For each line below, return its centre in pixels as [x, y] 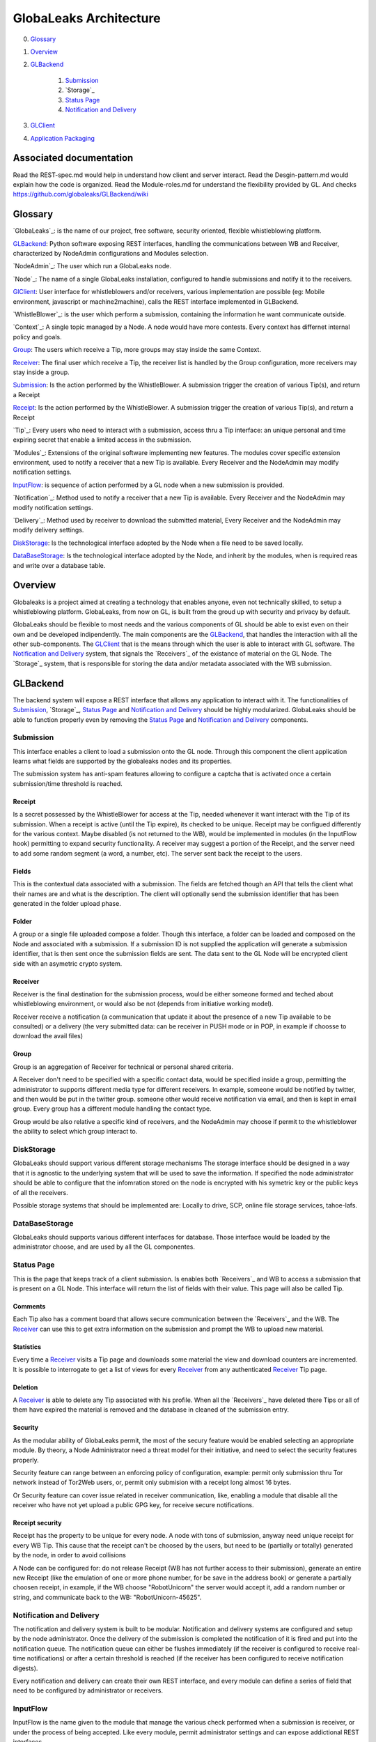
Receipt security [37, 1523]
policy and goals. [37, 337]
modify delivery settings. [48, 530]
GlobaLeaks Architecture [87, 18]
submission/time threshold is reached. [68, 783]
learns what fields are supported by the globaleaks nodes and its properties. [123, 761]
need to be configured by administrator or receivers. [88, 1690]
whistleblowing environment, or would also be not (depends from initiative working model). [143, 1004]
